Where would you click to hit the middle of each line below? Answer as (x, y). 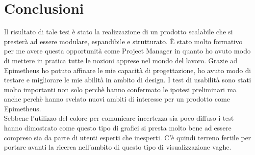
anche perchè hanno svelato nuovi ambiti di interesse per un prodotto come (117, 99)
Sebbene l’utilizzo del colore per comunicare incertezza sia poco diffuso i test (119, 118)
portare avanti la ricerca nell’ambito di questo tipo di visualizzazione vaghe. (118, 147)
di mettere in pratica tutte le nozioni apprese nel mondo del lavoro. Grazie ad (121, 60)
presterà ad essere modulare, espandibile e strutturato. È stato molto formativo (123, 41)
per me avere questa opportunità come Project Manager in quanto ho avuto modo (127, 51)
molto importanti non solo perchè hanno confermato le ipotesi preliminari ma (120, 89)
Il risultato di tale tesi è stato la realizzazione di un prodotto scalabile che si (118, 32)
